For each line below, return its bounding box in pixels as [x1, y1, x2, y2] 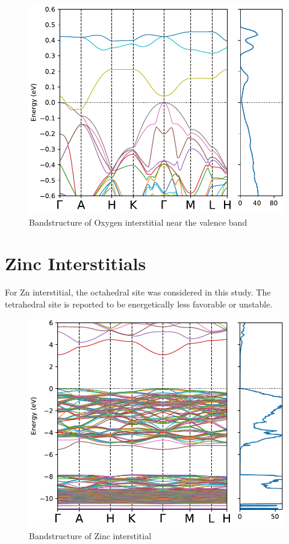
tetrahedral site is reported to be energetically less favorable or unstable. [5, 297, 273, 310]
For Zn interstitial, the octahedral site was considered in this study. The [5, 286, 271, 298]
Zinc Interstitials [5, 251, 146, 276]
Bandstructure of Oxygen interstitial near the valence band [29, 215, 247, 228]
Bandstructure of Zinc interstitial [29, 529, 152, 542]
